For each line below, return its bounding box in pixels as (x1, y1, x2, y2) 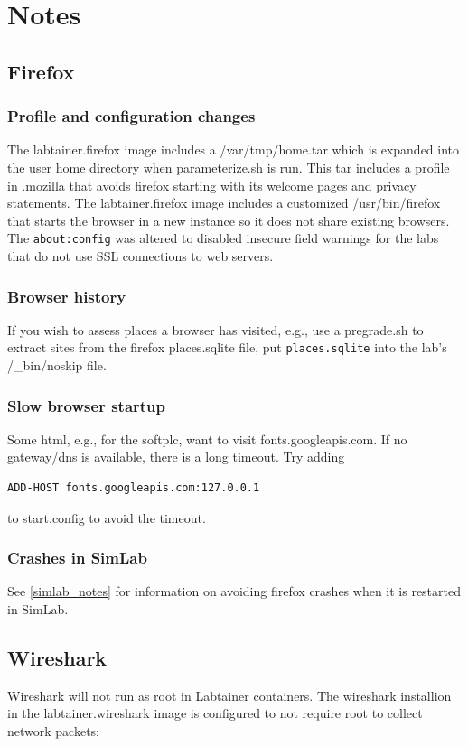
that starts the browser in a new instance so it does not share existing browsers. (7, 210, 450, 229)
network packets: (7, 722, 99, 741)
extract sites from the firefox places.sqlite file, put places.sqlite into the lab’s (7, 338, 447, 357)
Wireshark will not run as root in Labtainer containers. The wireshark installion (7, 685, 452, 704)
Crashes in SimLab (7, 546, 147, 569)
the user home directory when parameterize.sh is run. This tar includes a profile (7, 157, 450, 176)
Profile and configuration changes (7, 105, 256, 127)
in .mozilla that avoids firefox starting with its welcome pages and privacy (7, 175, 417, 194)
